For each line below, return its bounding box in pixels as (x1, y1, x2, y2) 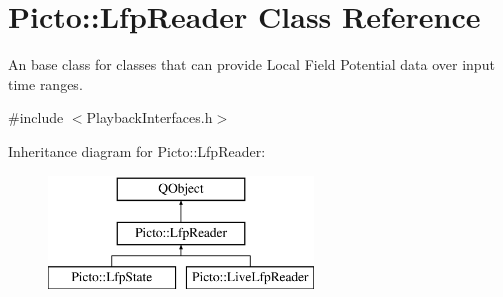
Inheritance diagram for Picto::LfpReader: (8, 140, 266, 161)
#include (8, 107, 64, 128)
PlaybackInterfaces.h (86, 107, 213, 128)
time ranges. (8, 73, 83, 94)
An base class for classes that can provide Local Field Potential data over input (8, 54, 495, 75)
